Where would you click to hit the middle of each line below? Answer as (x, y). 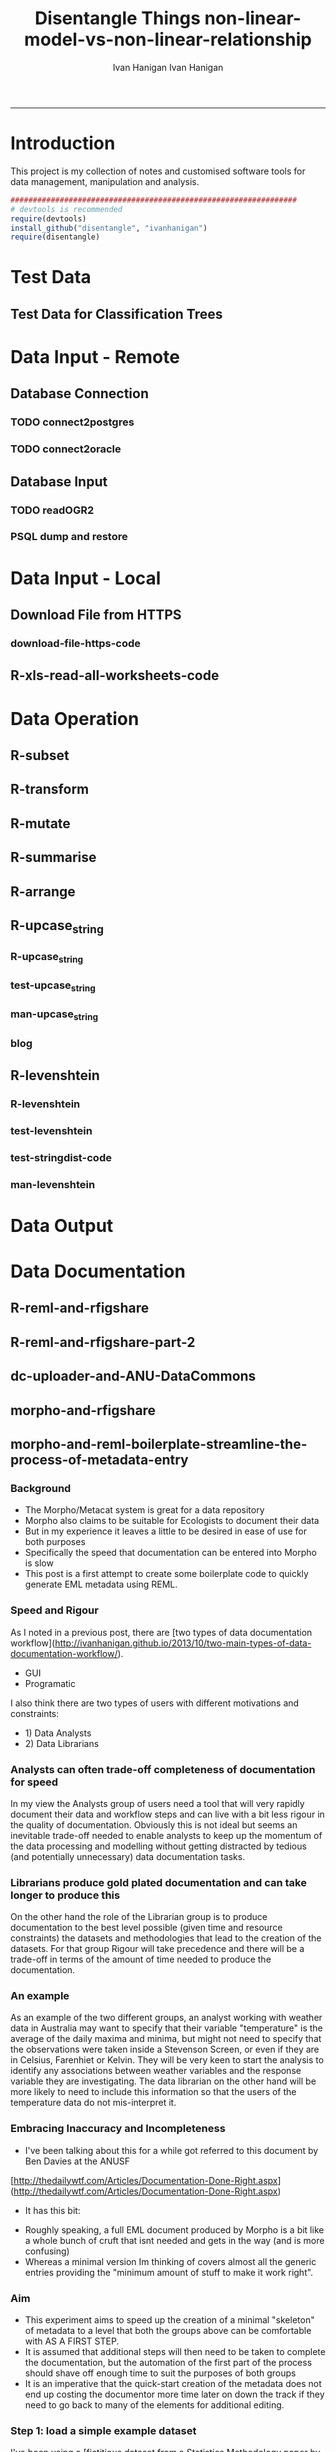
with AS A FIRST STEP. (72, 2341)
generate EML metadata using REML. (101, 1584)
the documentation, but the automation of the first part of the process (168, 2363)
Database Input (59, 481)
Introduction (63, 143)
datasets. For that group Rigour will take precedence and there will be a (157, 1949)
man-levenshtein (53, 1184)
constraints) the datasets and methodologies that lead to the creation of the (166, 1938)
